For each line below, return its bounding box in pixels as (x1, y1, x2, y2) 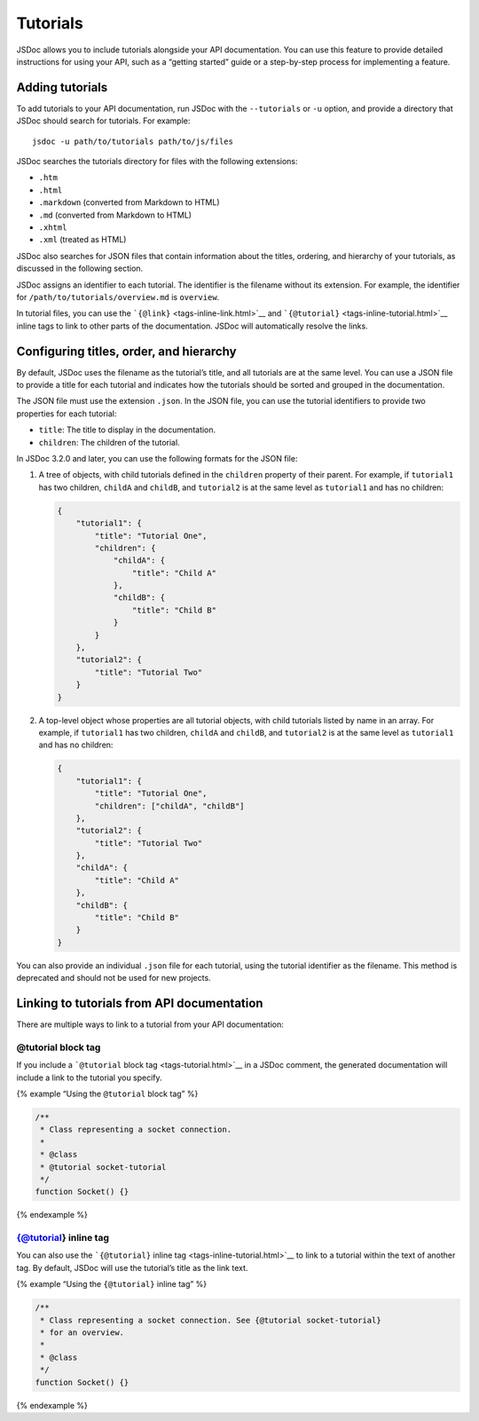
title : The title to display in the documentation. (38, 424, 216, 435)
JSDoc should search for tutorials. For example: (16, 115, 191, 126)
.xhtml (38, 222, 67, 233)
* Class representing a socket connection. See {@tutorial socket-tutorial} (40, 1314, 381, 1325)
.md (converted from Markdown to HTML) (38, 209, 192, 220)
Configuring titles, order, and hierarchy (16, 343, 237, 359)
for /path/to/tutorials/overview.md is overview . (16, 291, 220, 302)
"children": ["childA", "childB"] (94, 801, 245, 811)
